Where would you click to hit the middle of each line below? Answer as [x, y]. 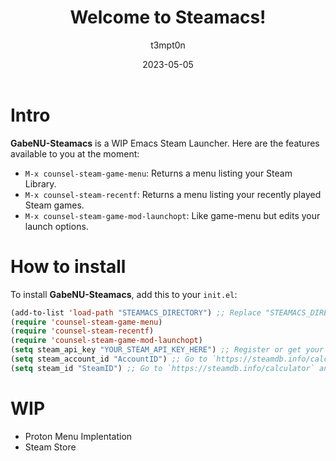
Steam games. [54, 205]
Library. [40, 183]
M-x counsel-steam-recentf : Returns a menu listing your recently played [173, 194]
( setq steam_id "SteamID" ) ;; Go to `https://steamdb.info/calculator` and [171, 368]
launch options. [56, 226]
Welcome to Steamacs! [168, 17]
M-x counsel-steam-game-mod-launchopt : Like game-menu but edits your [172, 215]
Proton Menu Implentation [78, 436]
